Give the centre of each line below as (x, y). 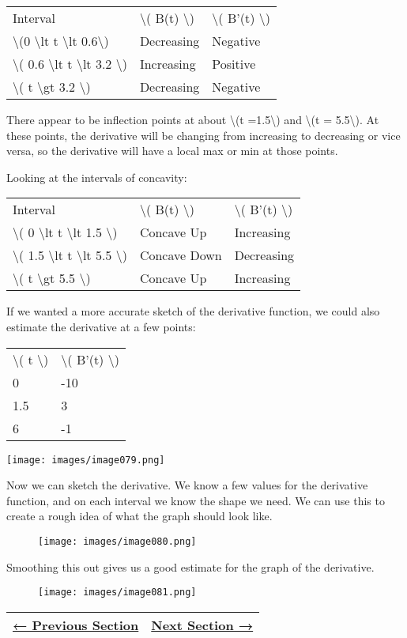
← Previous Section (76, 625)
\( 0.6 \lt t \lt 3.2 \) (70, 64)
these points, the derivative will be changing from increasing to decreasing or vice (203, 135)
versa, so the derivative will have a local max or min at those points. (172, 151)
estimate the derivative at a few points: (101, 326)
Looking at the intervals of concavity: (97, 177)
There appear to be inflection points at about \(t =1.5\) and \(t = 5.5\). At (193, 119)
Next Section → (202, 625)
